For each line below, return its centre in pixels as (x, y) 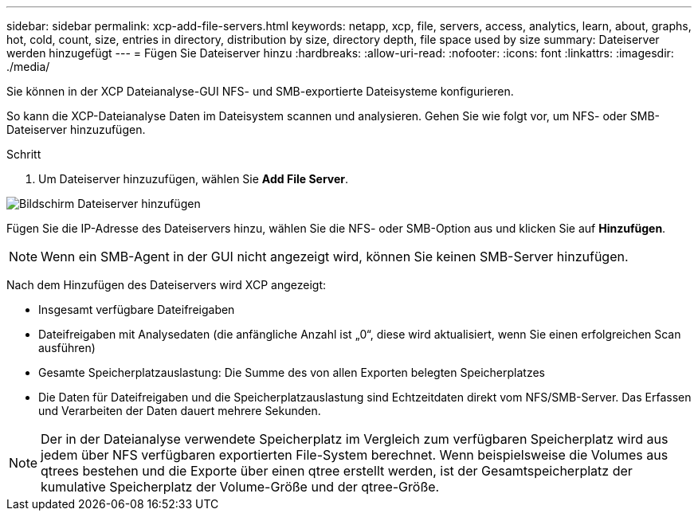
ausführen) (67, 348)
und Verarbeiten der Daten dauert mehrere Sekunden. (180, 411)
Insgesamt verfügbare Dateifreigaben (137, 309)
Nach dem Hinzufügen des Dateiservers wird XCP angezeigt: (166, 285)
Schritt (24, 154)
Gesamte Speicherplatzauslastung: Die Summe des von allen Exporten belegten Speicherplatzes (292, 372)
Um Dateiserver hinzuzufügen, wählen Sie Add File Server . (194, 179)
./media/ (28, 67)
